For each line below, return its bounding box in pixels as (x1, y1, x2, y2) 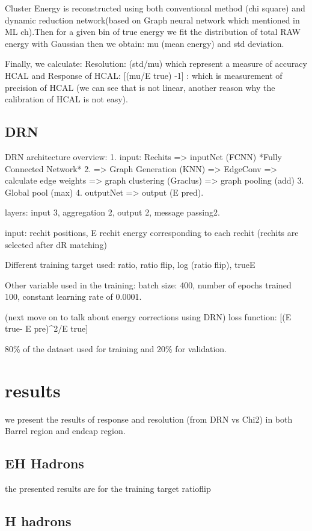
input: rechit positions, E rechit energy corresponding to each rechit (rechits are (5, 226, 299, 238)
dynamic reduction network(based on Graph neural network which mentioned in (5, 13, 300, 26)
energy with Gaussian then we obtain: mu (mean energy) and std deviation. (5, 37, 284, 49)
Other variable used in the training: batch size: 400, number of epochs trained (5, 278, 292, 291)
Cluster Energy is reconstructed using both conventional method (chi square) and (5, 2, 305, 14)
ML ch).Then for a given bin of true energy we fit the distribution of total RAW (5, 25, 301, 38)
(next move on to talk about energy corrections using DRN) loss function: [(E (5, 310, 292, 323)
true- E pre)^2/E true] (5, 322, 88, 335)
